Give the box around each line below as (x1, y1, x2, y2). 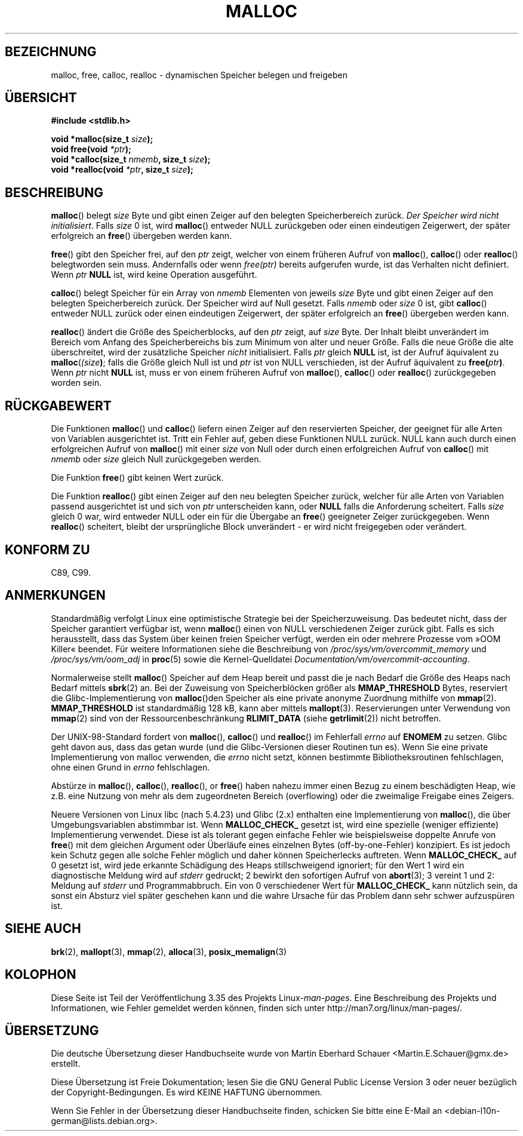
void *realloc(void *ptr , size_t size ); (51, 164, 193, 175)
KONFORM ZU (5, 542, 90, 557)
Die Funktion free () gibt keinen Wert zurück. (51, 472, 224, 483)
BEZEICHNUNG (5, 44, 97, 60)
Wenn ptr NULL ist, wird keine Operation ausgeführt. (51, 269, 257, 280)
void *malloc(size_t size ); (51, 134, 153, 145)
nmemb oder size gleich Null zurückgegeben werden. (51, 454, 261, 465)
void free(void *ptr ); (51, 144, 131, 155)
